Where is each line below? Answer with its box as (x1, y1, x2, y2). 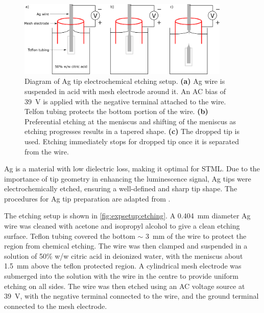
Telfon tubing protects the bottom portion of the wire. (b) (25, 106, 208, 117)
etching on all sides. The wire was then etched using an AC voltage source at (4, 280, 245, 291)
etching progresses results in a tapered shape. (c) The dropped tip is (25, 126, 239, 137)
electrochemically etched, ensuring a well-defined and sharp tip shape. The (4, 183, 237, 194)
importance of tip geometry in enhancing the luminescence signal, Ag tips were (4, 173, 251, 184)
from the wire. (25, 146, 69, 156)
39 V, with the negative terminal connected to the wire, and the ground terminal (4, 290, 259, 301)
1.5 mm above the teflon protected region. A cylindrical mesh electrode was (4, 260, 242, 271)
